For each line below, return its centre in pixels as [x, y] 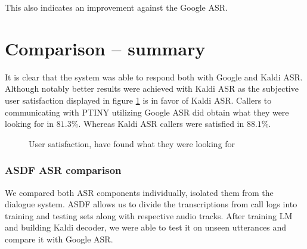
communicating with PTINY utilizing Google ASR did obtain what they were [147, 112]
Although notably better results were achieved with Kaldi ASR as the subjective [152, 88]
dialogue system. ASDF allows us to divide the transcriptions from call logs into [151, 204]
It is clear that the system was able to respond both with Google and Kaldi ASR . [154, 77]
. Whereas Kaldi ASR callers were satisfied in [161, 124]
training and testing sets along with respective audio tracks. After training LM [149, 215]
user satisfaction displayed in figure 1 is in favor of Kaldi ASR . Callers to [138, 100]
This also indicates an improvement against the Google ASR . [116, 7]
